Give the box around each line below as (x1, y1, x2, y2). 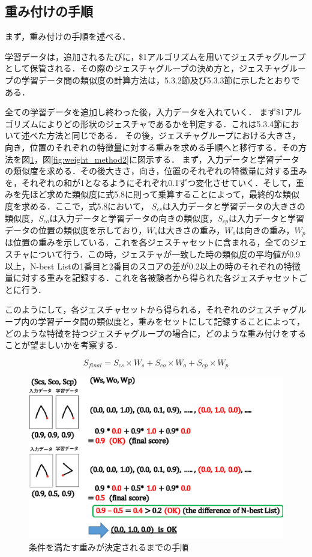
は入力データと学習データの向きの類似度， (49, 211, 218, 224)
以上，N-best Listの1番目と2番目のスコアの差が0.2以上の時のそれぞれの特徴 (5, 259, 301, 272)
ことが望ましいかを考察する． (5, 339, 122, 351)
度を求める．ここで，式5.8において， (5, 199, 149, 212)
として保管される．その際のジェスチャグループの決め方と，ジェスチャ (5, 62, 281, 74)
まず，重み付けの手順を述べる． (5, 30, 131, 43)
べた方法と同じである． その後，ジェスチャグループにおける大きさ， (29, 129, 301, 142)
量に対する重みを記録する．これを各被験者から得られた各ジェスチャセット (5, 271, 299, 284)
